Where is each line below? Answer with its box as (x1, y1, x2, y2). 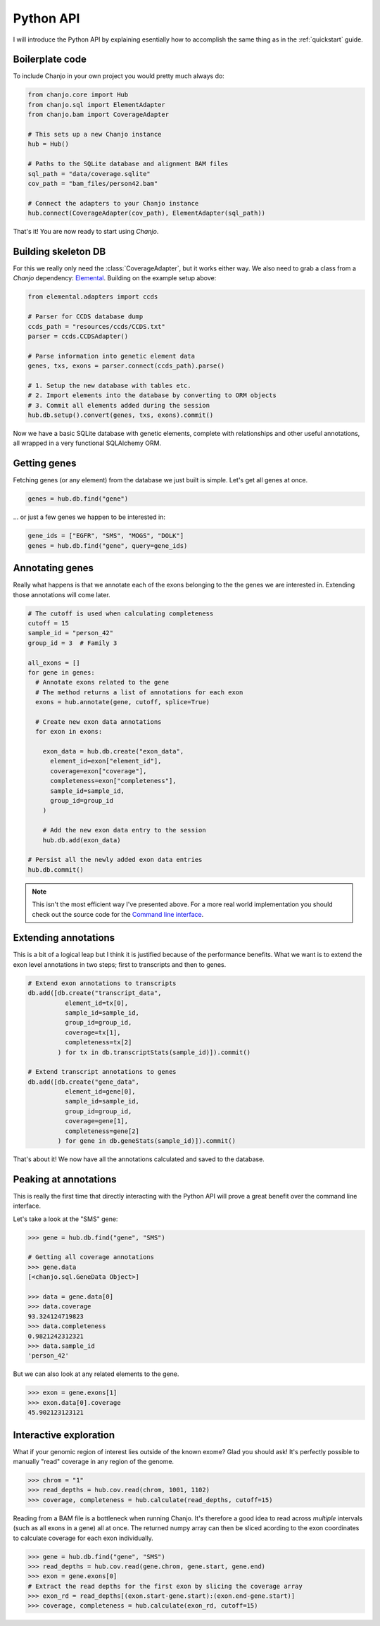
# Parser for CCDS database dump (27, 313, 144, 320)
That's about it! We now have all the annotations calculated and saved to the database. (13, 1155, 265, 1163)
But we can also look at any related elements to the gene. (13, 1370, 179, 1378)
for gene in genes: (27, 668, 95, 676)
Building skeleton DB (13, 245, 106, 257)
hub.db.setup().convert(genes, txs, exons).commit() (27, 411, 214, 419)
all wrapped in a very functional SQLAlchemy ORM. (13, 439, 162, 447)
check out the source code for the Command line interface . (32, 910, 204, 918)
